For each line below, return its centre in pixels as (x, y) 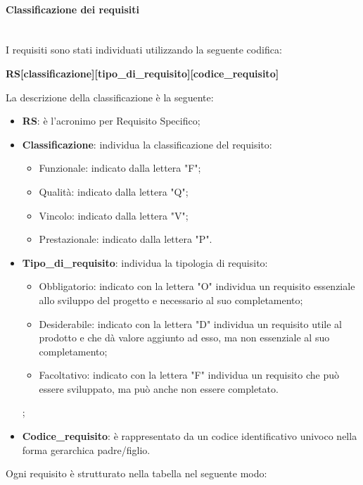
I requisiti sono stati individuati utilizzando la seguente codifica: (144, 50)
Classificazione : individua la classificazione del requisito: (147, 144)
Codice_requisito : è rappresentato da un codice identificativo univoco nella (190, 436)
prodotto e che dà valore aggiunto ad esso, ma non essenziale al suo (184, 338)
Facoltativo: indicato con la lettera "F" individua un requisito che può (189, 375)
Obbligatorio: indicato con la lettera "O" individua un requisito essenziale (197, 286)
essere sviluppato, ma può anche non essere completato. (159, 388)
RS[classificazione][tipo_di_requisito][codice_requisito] (142, 73)
